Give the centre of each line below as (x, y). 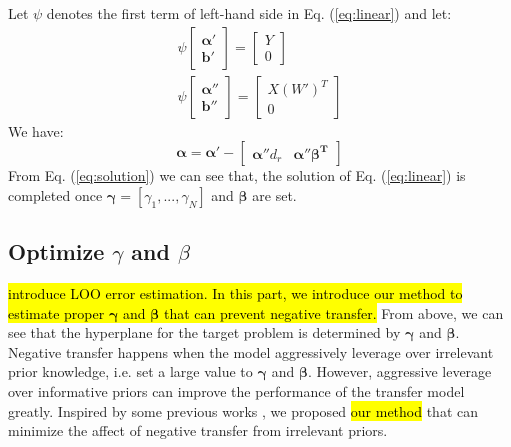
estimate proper (56, 312)
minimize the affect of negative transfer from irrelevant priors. (198, 430)
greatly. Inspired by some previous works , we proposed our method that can (243, 410)
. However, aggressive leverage (399, 371)
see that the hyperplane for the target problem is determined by (204, 332)
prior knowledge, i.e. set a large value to (130, 371)
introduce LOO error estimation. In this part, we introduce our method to (235, 293)
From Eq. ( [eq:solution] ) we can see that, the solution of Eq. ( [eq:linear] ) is (237, 175)
